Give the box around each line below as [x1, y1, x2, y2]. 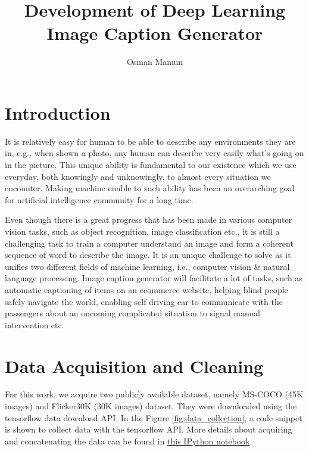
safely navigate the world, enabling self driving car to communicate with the [5, 295, 283, 307]
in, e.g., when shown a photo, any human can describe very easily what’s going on [5, 147, 304, 159]
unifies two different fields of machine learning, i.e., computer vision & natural [5, 260, 290, 272]
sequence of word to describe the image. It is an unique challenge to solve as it [5, 248, 291, 261]
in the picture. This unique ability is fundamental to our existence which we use [5, 158, 296, 171]
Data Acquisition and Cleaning [5, 353, 264, 378]
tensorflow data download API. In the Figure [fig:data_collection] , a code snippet [5, 411, 302, 424]
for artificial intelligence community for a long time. [5, 193, 193, 206]
